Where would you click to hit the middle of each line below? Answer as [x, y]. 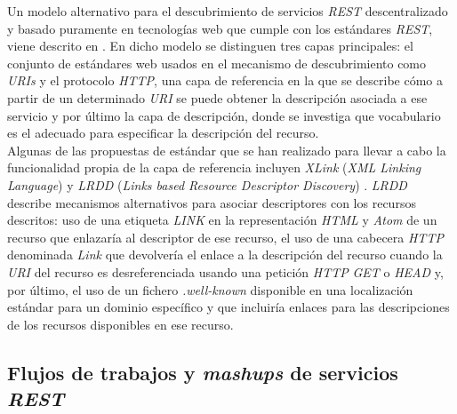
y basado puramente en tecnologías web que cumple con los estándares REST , [220, 28]
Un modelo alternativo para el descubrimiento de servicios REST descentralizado [228, 11]
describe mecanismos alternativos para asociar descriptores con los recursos [212, 202]
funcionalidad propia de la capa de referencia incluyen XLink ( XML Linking [214, 167]
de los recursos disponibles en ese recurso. [120, 324]
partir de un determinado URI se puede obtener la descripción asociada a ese [217, 97]
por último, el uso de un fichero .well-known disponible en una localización [210, 289]
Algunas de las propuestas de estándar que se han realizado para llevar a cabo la [227, 150]
